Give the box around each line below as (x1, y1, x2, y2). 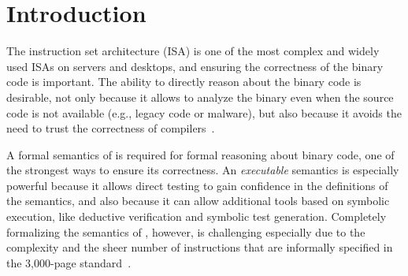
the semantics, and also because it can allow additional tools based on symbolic (6, 192, 390, 209)
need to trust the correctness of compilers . (6, 120, 215, 136)
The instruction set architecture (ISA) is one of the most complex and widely (6, 43, 380, 59)
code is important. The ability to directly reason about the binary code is (6, 73, 362, 90)
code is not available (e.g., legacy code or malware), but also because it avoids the (6, 104, 402, 121)
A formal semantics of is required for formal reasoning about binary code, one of (6, 146, 395, 162)
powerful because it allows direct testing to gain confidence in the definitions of (6, 177, 388, 193)
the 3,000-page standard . (6, 254, 132, 270)
